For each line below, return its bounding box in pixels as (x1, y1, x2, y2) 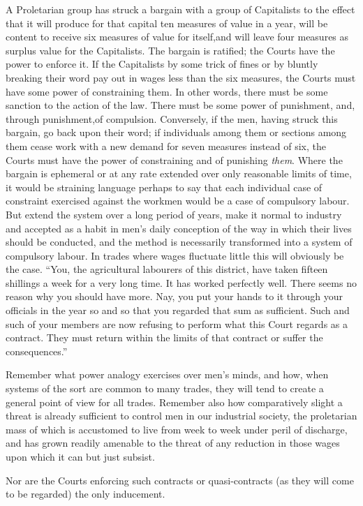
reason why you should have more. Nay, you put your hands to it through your (6, 289, 343, 304)
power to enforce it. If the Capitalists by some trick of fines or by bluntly (6, 57, 318, 71)
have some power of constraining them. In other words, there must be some (6, 84, 328, 98)
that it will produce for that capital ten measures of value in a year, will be (6, 15, 328, 30)
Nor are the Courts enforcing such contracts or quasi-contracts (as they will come (6, 472, 354, 487)
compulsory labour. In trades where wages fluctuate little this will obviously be (6, 248, 344, 262)
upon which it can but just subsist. (6, 449, 155, 463)
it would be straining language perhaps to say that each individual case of (6, 179, 323, 194)
